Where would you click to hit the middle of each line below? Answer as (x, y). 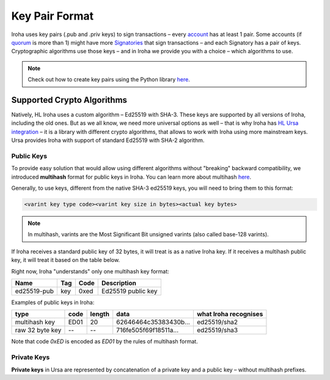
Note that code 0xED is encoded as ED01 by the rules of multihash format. (105, 341)
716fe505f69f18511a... (148, 330)
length (100, 314)
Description (119, 283)
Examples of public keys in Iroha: (53, 302)
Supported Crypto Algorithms (69, 100)
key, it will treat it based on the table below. (66, 260)
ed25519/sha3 (217, 330)
